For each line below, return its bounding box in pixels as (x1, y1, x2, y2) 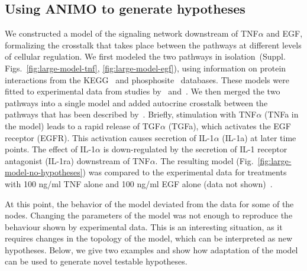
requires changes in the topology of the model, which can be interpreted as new (5, 232, 293, 244)
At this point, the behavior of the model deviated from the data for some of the (5, 197, 294, 210)
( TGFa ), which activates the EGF (168, 119, 292, 132)
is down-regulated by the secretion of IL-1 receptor (103, 143, 287, 155)
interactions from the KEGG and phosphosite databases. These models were (5, 73, 289, 86)
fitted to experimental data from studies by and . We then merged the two (5, 85, 280, 97)
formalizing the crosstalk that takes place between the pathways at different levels (5, 38, 302, 51)
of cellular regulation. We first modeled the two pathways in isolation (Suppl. (5, 50, 286, 63)
